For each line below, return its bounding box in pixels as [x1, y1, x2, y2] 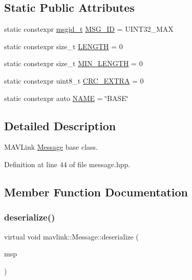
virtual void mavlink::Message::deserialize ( [4, 231, 139, 242]
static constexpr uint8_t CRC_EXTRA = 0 [4, 75, 144, 86]
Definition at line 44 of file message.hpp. [4, 158, 131, 169]
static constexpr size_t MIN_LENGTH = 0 [4, 58, 143, 69]
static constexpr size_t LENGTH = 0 [4, 41, 123, 51]
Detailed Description [4, 117, 116, 133]
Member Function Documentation [4, 184, 188, 199]
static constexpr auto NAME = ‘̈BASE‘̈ [4, 92, 129, 103]
